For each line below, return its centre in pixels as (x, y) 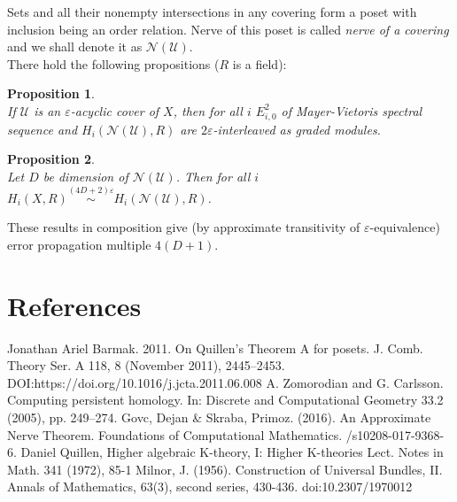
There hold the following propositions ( (113, 63)
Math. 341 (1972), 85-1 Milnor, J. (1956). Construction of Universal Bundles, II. (225, 469)
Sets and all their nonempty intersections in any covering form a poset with (212, 12)
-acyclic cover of (115, 110)
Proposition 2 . (51, 159)
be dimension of (85, 176)
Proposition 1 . (51, 93)
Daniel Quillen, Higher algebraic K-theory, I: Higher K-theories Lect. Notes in (232, 452)
